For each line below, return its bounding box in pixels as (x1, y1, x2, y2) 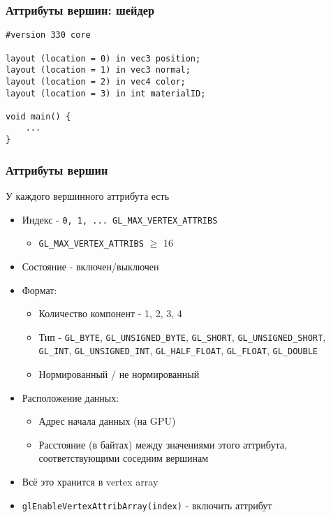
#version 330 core (6, 30, 91, 41)
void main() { (6, 111, 71, 122)
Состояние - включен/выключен (22, 258, 159, 273)
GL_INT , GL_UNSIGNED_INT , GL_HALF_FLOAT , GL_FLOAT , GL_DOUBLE (38, 343, 318, 358)
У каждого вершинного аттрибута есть (6, 189, 170, 203)
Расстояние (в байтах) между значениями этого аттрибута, (38, 437, 287, 451)
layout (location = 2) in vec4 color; (6, 76, 186, 87)
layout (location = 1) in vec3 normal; (6, 65, 191, 75)
